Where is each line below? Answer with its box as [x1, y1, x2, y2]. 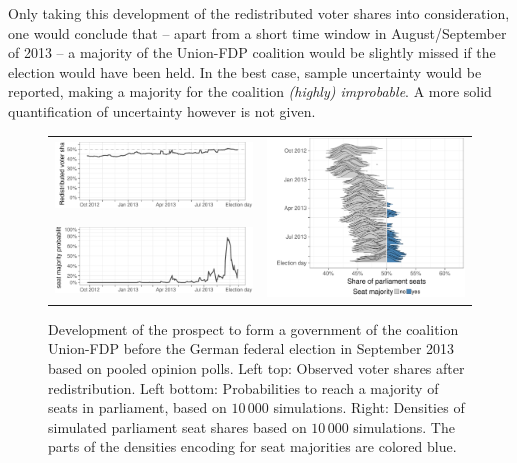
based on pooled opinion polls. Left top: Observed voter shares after [48, 357, 465, 378]
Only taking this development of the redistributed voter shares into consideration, [8, 3, 510, 23]
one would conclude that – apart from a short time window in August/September [8, 22, 507, 43]
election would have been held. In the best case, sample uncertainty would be [8, 61, 482, 82]
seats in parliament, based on [48, 397, 227, 418]
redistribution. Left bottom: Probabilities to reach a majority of [48, 377, 439, 398]
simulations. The [353, 416, 455, 437]
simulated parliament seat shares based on [48, 416, 307, 437]
